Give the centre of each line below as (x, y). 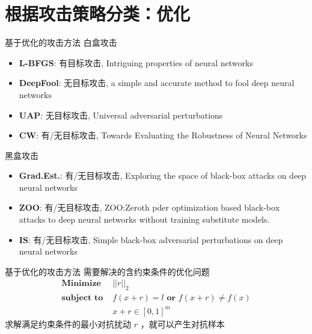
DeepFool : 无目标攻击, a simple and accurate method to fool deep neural (157, 83)
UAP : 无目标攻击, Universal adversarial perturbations (121, 115)
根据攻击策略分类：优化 (98, 14)
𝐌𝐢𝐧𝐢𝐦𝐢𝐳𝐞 (81, 284)
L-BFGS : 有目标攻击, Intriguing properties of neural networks (136, 62)
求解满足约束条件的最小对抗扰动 (68, 323)
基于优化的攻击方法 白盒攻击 (61, 42)
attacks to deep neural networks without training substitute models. (144, 219)
